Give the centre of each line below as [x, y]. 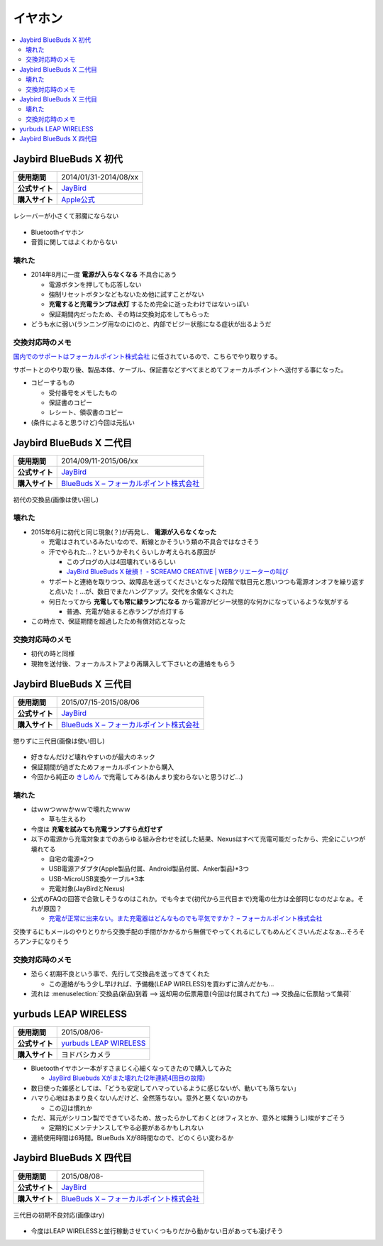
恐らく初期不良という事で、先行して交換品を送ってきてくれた [121, 974]
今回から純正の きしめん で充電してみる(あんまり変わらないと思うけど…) [137, 776]
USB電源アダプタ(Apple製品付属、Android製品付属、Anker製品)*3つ [149, 869]
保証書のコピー [70, 402]
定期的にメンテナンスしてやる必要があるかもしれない [126, 1128]
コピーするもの [52, 382]
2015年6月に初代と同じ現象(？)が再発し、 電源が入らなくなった [124, 531]
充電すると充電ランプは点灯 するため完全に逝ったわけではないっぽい [149, 304]
